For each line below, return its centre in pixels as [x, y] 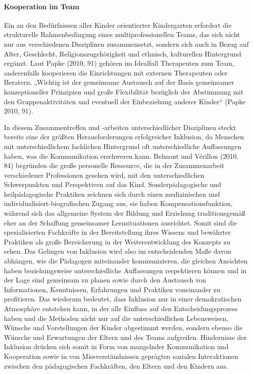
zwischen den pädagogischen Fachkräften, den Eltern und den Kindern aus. [116, 365]
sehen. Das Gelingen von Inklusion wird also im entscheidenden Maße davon [118, 251]
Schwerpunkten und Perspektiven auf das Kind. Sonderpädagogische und [113, 184]
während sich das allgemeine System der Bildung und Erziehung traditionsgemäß [125, 213]
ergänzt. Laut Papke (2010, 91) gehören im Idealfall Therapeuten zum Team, [119, 63]
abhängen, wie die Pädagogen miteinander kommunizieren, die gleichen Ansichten [126, 261]
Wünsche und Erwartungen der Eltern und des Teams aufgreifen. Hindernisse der [126, 337]
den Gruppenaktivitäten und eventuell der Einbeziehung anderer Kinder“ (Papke [125, 101]
